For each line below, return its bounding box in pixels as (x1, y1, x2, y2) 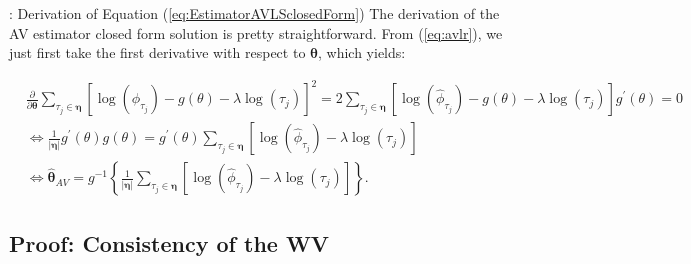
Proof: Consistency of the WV (9, 227, 330, 258)
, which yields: (318, 42, 406, 63)
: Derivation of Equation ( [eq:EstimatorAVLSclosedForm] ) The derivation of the (9, 3, 500, 23)
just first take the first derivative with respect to (9, 42, 306, 63)
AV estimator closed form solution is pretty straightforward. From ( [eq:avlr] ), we (9, 22, 503, 43)
